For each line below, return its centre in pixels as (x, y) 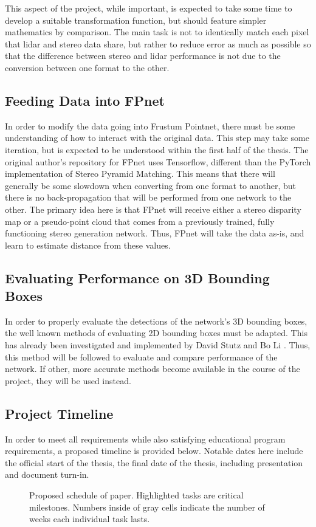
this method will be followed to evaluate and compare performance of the (141, 356)
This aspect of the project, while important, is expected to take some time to (149, 8)
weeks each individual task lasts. (90, 519)
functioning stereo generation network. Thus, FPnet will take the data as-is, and (155, 233)
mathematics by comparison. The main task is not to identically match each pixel (157, 32)
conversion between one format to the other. (87, 67)
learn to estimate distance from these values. (88, 245)
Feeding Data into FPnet (85, 100)
